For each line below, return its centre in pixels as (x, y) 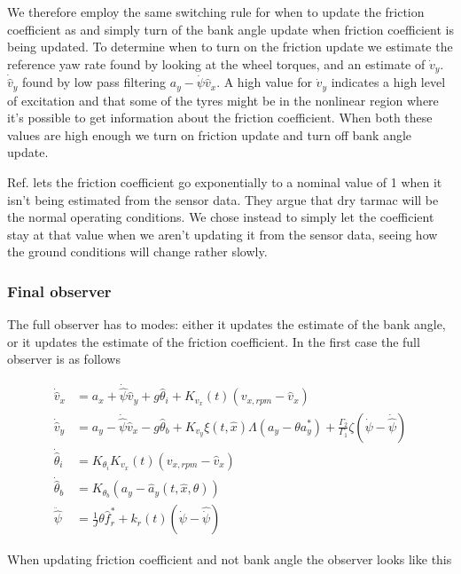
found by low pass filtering (94, 82)
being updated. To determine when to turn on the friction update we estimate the (230, 47)
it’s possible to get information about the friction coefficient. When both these (220, 118)
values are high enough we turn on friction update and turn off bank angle (210, 134)
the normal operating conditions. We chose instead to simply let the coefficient (221, 217)
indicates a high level (388, 82)
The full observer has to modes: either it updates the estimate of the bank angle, (227, 324)
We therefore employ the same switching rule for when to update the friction (216, 12)
